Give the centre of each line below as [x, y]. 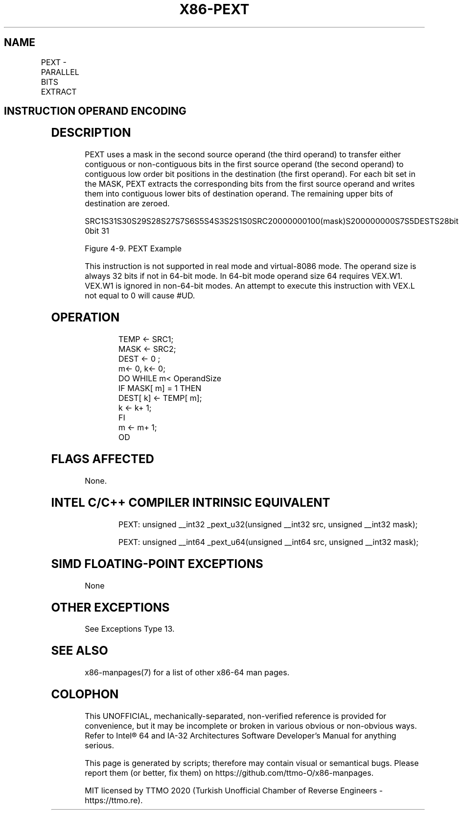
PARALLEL [60, 72]
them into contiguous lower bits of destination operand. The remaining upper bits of [239, 194]
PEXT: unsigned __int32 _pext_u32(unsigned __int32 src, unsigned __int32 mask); [268, 524]
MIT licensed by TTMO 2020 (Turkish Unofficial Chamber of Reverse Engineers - [234, 791]
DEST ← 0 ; [139, 359]
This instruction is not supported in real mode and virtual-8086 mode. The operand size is [251, 266]
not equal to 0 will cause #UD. [140, 296]
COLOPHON [85, 694]
